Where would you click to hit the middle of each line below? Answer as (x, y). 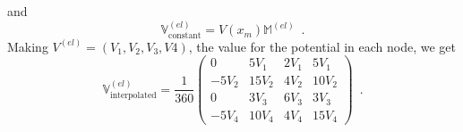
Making (28, 46)
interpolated (133, 96)
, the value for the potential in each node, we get (322, 46)
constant (185, 35)
